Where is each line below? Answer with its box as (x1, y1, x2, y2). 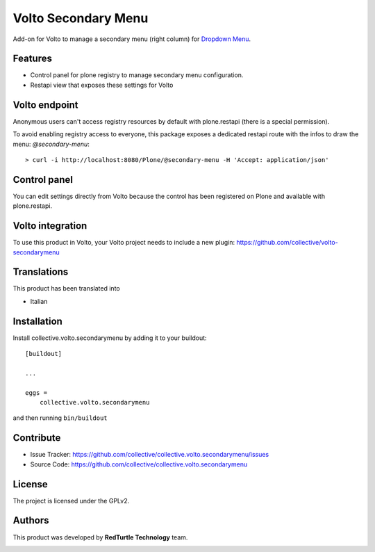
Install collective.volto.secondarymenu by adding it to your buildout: (12, 334, 208, 342)
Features (12, 53, 52, 65)
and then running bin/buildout (12, 414, 108, 422)
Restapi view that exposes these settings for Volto (30, 81, 174, 89)
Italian (30, 297, 48, 305)
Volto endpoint (12, 99, 79, 111)
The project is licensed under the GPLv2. (12, 496, 130, 505)
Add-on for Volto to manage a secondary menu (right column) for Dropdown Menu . (12, 35, 251, 43)
